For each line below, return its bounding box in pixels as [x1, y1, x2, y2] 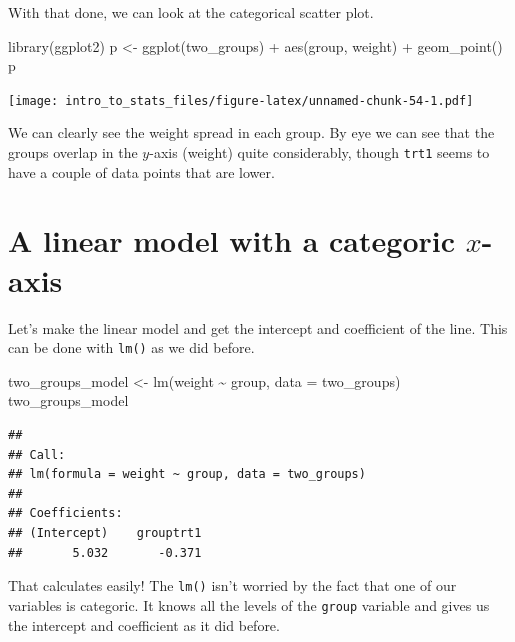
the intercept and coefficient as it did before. [8, 614, 280, 635]
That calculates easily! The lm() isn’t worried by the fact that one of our [8, 575, 457, 596]
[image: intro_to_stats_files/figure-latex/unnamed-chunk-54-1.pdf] [8, 93, 474, 108]
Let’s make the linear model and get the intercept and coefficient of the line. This [8, 317, 508, 338]
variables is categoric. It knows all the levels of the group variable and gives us [8, 594, 490, 615]
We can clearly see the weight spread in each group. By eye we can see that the [8, 122, 495, 143]
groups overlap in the [8, 142, 138, 163]
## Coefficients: [8, 506, 123, 521]
